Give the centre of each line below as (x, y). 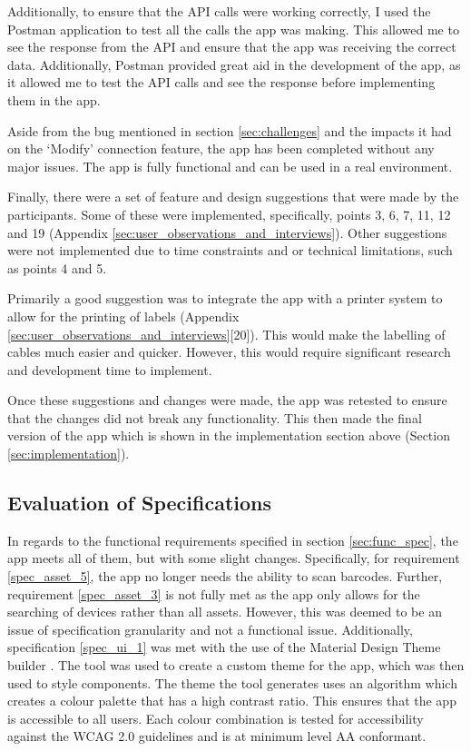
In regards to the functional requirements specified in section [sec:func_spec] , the (233, 540)
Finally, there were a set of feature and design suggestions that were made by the (233, 197)
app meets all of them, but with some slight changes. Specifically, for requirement (234, 558)
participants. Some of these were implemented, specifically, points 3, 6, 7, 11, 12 (229, 214)
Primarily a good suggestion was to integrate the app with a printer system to (225, 298)
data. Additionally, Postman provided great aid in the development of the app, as (234, 64)
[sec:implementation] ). (69, 454)
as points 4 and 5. (57, 267)
